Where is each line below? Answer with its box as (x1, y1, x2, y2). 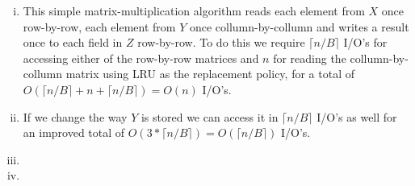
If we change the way (23, 108, 128, 125)
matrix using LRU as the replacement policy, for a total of (65, 65, 354, 82)
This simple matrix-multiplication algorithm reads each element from (23, 2, 365, 19)
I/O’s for (343, 34, 388, 51)
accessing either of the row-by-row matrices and (23, 49, 259, 66)
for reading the (273, 49, 346, 66)
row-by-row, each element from (23, 18, 176, 35)
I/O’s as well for (316, 108, 397, 125)
